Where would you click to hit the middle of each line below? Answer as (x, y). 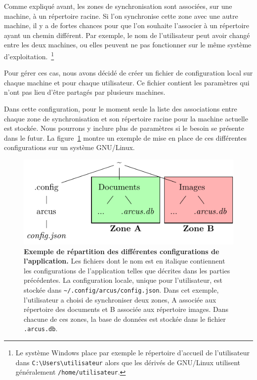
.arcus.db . (41, 328)
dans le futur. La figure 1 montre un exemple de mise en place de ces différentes (125, 137)
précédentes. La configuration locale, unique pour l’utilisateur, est (123, 280)
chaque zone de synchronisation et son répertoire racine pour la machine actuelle (126, 118)
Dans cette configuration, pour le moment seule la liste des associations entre (121, 109)
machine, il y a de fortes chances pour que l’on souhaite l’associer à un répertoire (127, 25)
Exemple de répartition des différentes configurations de (122, 251)
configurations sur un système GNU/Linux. (69, 147)
